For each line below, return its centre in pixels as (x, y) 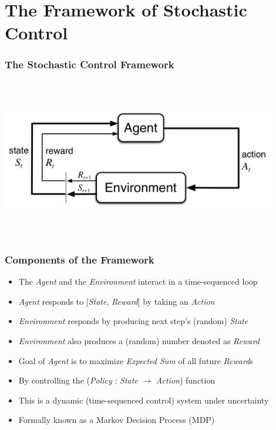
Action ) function (186, 380)
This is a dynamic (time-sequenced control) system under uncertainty (144, 400)
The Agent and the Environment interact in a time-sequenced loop (138, 281)
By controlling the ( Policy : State (78, 380)
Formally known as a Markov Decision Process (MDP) (117, 420)
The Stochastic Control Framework (90, 64)
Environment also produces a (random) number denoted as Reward (139, 340)
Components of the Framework (80, 259)
